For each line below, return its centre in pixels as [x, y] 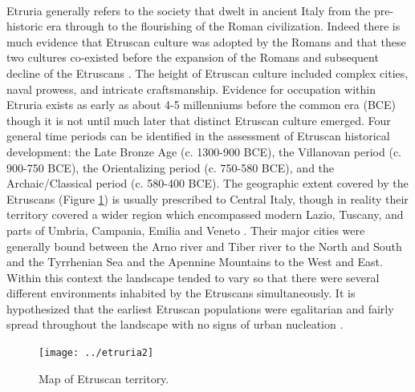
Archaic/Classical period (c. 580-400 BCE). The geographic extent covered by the [207, 183]
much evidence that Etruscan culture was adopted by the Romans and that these [206, 41]
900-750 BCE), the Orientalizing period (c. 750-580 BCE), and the [171, 167]
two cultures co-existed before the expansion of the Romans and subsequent [193, 57]
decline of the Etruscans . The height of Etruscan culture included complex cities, [207, 73]
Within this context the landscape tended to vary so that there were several [193, 277]
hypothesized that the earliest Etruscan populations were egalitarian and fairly [200, 308]
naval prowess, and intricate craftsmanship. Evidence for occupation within [191, 89]
